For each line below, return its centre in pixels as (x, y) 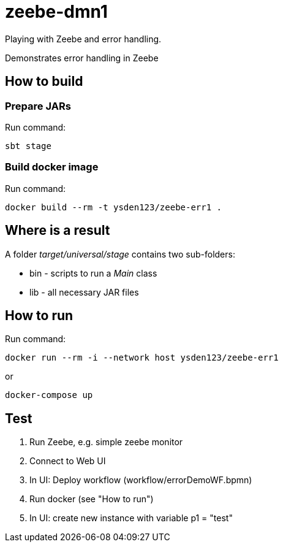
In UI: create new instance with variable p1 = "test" (131, 518)
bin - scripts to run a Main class (93, 273)
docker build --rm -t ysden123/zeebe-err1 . (114, 207)
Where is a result (58, 231)
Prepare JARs (38, 106)
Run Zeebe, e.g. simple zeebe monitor (106, 442)
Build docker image (52, 167)
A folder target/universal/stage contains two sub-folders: (120, 254)
